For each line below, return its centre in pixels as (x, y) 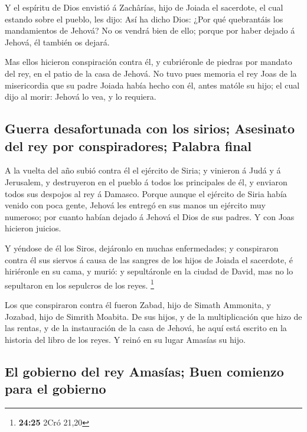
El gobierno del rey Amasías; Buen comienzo (144, 371)
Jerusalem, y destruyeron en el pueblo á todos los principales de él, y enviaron (146, 181)
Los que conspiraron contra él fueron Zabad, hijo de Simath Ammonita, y (138, 304)
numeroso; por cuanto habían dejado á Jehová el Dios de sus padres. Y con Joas (150, 216)
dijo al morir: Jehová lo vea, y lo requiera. (81, 96)
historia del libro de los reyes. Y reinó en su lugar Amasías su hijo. (125, 339)
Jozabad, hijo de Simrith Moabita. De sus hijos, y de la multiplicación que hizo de (153, 316)
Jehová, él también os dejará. (57, 42)
